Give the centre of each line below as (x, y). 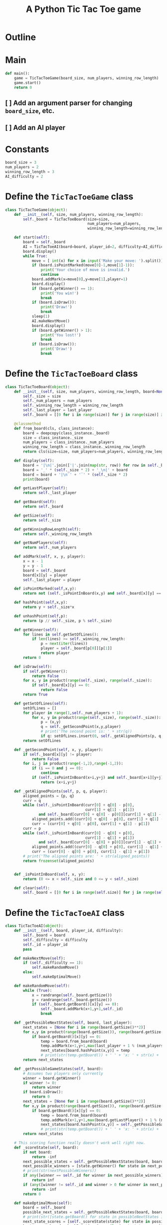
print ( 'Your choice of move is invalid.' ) (85, 270)
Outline (21, 37)
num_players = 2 (22, 167)
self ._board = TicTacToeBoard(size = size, (67, 219)
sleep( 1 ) (41, 316)
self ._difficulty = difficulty (55, 940)
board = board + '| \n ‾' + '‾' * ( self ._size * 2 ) (75, 475)
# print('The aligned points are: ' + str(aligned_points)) (86, 856)
